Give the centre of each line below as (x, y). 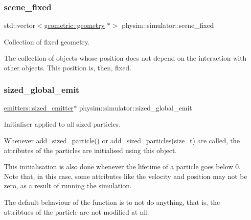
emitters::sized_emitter (39, 107)
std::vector (20, 25)
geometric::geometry (74, 25)
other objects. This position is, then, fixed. (68, 67)
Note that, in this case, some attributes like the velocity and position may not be (125, 176)
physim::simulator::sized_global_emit (136, 107)
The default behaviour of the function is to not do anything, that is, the (112, 202)
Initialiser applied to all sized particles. (62, 124)
